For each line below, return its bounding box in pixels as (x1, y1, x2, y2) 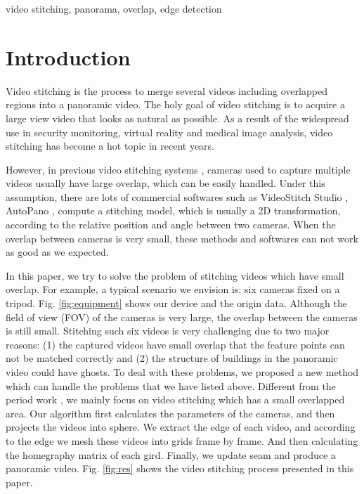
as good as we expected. (6, 245, 109, 259)
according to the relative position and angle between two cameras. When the (6, 217, 336, 232)
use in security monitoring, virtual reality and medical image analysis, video (6, 124, 333, 139)
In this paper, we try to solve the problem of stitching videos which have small (6, 268, 344, 282)
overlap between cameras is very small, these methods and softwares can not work (6, 230, 358, 245)
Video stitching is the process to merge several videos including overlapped (6, 83, 327, 98)
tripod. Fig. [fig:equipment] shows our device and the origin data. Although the (6, 296, 347, 311)
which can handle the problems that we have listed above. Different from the (6, 378, 336, 393)
